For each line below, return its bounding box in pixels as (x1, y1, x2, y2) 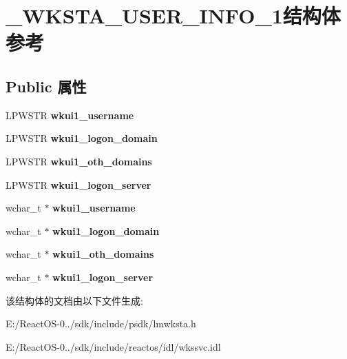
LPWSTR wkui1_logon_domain (6, 131, 158, 145)
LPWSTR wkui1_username (6, 107, 134, 122)
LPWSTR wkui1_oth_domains (6, 154, 152, 168)
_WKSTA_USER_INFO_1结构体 (6, 1, 341, 30)
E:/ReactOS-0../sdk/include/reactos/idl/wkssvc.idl (6, 339, 221, 353)
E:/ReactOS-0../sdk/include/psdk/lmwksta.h (6, 316, 196, 331)
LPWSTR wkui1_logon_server (6, 177, 151, 192)
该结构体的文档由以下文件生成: (6, 293, 143, 307)
